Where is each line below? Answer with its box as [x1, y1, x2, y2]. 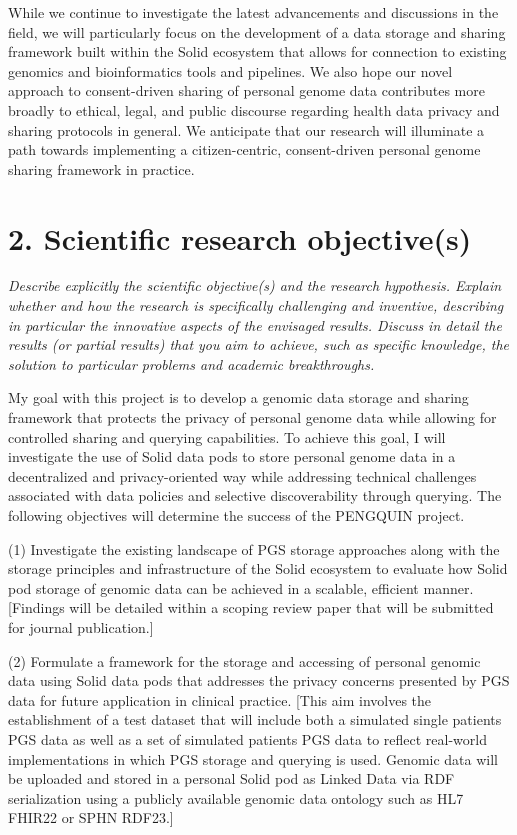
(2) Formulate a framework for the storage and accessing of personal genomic [8, 650, 481, 671]
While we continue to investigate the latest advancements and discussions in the [8, 2, 499, 22]
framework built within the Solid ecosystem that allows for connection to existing [8, 41, 507, 62]
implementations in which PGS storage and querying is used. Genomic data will [8, 748, 499, 769]
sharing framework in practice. [8, 158, 195, 179]
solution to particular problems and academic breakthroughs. [8, 353, 375, 374]
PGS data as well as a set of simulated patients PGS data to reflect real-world [8, 728, 487, 749]
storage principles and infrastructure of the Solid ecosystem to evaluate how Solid [8, 558, 508, 579]
